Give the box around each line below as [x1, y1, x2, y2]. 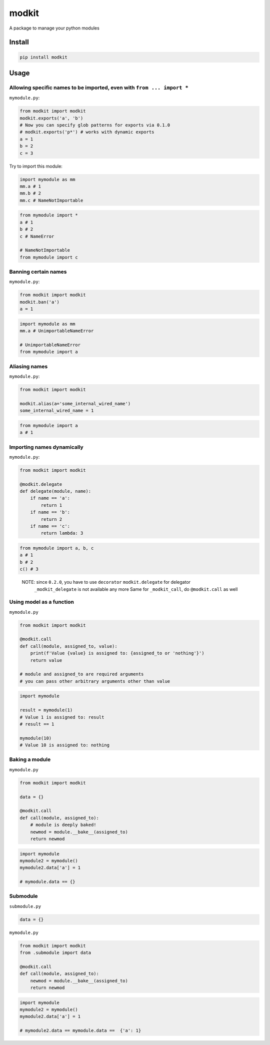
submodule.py [9, 903, 41, 909]
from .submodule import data [19, 950, 91, 955]
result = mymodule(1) [19, 707, 73, 713]
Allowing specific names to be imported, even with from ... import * [9, 84, 188, 91]
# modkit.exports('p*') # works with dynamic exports [19, 129, 154, 135]
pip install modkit [19, 54, 67, 60]
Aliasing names [9, 363, 48, 370]
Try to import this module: [9, 163, 62, 169]
